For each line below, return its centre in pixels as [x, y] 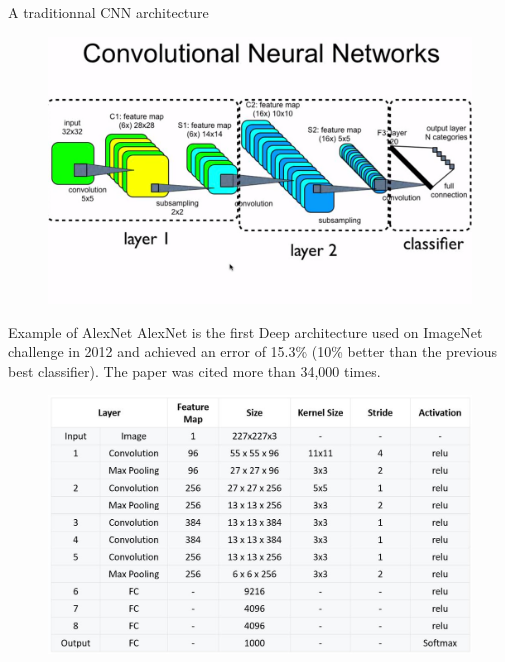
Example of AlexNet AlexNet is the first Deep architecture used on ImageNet [245, 331]
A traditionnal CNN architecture [108, 12]
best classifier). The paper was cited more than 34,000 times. [194, 370]
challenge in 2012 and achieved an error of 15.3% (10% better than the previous [253, 351]
